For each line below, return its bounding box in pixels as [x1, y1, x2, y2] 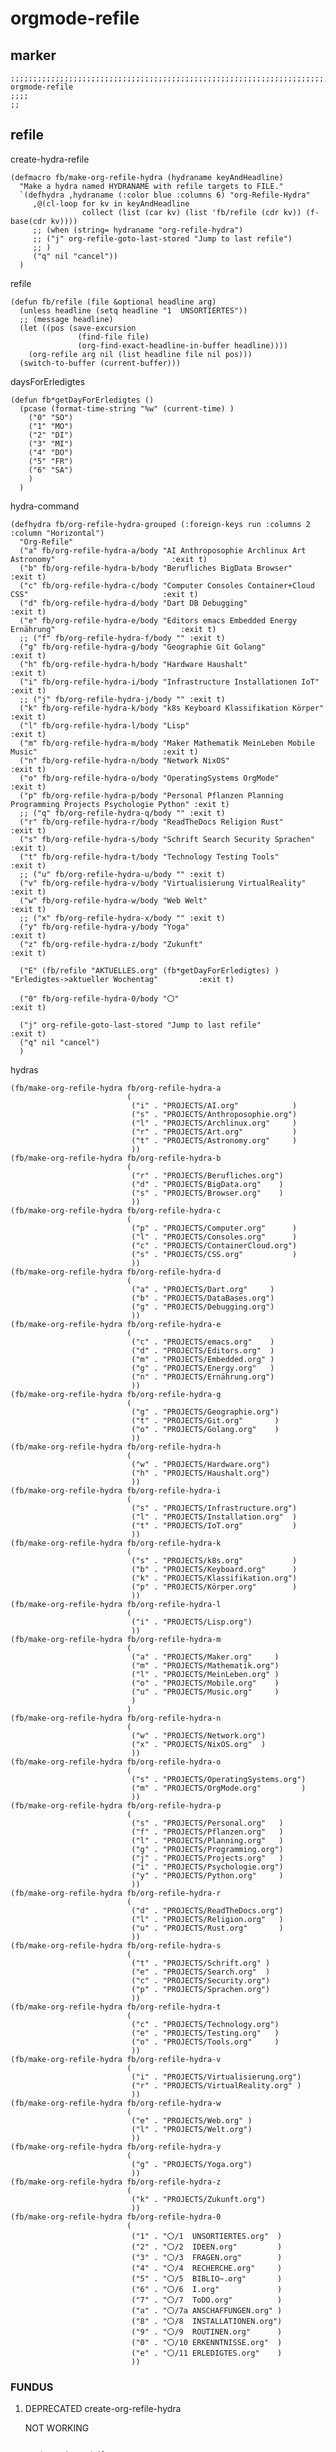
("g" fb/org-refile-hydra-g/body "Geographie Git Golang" [19, 642, 267, 652]
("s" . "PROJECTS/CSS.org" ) [131, 1249, 298, 1259]
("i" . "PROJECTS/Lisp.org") [131, 1617, 253, 1627]
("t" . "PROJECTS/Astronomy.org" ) [131, 1135, 298, 1146]
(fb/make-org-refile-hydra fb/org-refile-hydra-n [10, 1713, 222, 1723]
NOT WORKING [24, 2422, 90, 2434]
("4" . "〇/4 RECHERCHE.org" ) [131, 2263, 283, 2273]
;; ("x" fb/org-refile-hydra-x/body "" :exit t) [19, 913, 226, 923]
